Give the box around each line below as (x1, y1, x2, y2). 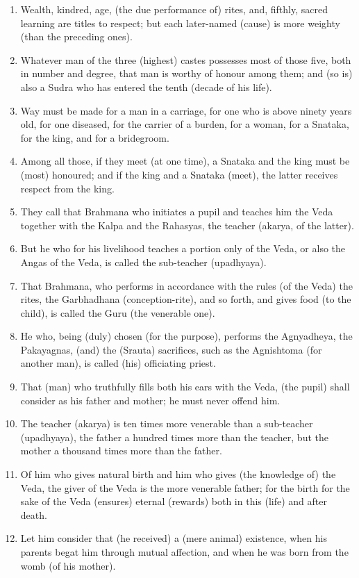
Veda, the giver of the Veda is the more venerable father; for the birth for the (20, 480, 350, 495)
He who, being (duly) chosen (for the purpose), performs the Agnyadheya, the (20, 329, 353, 343)
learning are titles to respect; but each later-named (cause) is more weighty (20, 15, 340, 30)
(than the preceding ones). (20, 29, 133, 44)
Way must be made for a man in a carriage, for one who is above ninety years (20, 103, 352, 117)
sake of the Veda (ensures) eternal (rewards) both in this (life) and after (20, 494, 327, 509)
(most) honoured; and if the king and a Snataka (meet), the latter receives (20, 167, 338, 181)
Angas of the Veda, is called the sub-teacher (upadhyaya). (20, 254, 267, 269)
